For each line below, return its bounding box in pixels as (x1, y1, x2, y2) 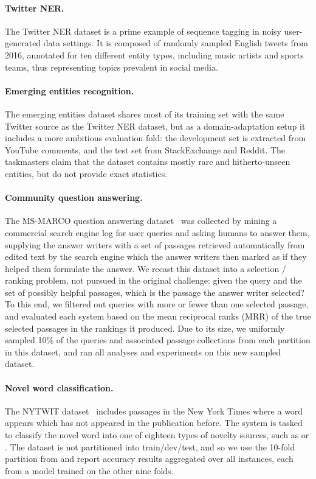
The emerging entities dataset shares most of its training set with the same (5, 107, 284, 120)
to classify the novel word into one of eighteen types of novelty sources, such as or (5, 428, 309, 441)
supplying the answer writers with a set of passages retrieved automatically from (5, 238, 305, 251)
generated (5, 37, 41, 49)
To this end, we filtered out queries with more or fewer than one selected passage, (5, 298, 309, 310)
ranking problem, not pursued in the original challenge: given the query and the (5, 274, 302, 287)
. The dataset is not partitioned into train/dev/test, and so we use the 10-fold (5, 440, 295, 453)
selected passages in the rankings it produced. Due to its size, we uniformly (5, 321, 285, 334)
